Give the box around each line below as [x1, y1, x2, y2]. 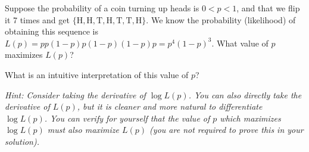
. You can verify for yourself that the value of [44, 111, 210, 124]
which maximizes [220, 111, 281, 124]
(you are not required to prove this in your [149, 123, 304, 136]
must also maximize [47, 123, 120, 136]
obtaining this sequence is [5, 25, 98, 38]
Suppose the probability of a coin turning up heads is [5, 2, 199, 14]
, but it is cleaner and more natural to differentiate [77, 100, 263, 113]
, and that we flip [236, 2, 300, 14]
